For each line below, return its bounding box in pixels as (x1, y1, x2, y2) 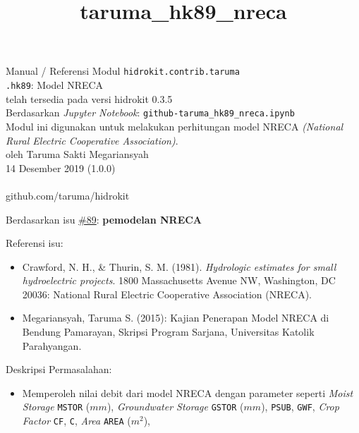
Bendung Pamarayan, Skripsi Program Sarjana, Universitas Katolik (22, 324, 315, 339)
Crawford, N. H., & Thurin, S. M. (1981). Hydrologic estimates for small (22, 259, 336, 274)
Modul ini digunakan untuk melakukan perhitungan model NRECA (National (6, 118, 343, 133)
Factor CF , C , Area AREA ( (22, 413, 131, 428)
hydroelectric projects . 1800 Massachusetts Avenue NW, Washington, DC (22, 273, 336, 288)
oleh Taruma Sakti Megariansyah (6, 147, 149, 161)
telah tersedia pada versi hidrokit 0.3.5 (6, 91, 173, 106)
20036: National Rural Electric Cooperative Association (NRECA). (22, 286, 312, 301)
